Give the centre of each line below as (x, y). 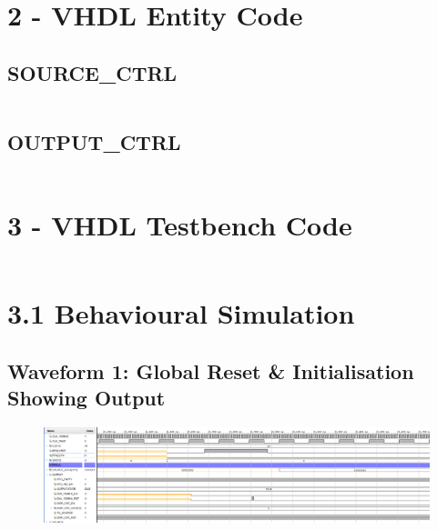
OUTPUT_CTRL (94, 141)
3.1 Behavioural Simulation (181, 313)
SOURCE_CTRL (92, 72)
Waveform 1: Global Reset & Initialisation (211, 370)
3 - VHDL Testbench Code (180, 224)
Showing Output (86, 398)
